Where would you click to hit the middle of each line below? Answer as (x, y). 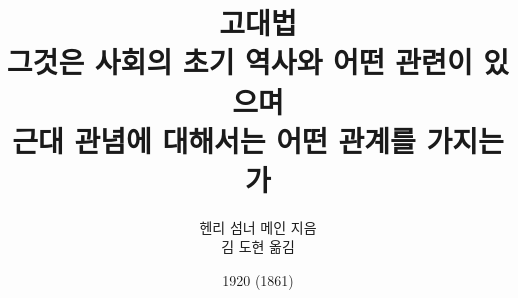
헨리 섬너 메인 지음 (258, 226)
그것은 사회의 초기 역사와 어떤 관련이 (239, 61)
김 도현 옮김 (258, 246)
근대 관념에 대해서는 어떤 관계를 (214, 139)
